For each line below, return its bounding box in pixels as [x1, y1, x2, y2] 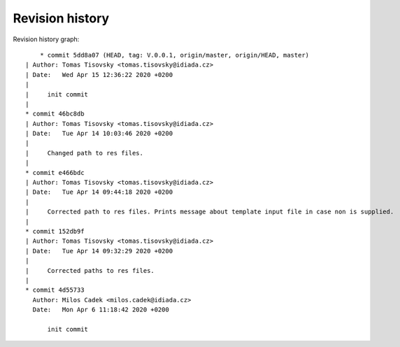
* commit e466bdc [25, 169, 85, 176]
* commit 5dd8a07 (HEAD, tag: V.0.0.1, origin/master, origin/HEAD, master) [39, 51, 310, 59]
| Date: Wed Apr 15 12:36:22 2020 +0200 [25, 71, 173, 78]
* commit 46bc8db [25, 110, 85, 118]
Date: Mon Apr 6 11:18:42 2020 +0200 [32, 306, 169, 314]
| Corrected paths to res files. [25, 267, 155, 274]
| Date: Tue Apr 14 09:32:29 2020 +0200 [25, 247, 173, 255]
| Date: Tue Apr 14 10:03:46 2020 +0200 [25, 129, 173, 138]
